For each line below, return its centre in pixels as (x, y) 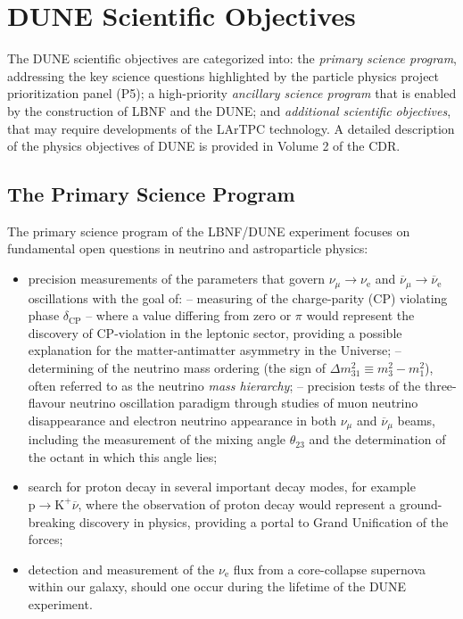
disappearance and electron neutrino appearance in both (182, 420)
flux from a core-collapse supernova (330, 569)
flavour (47, 403)
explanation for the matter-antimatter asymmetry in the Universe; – (215, 350)
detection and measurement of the (121, 569)
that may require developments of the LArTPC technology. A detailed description (231, 128)
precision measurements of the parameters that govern (176, 279)
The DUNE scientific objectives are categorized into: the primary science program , (232, 58)
